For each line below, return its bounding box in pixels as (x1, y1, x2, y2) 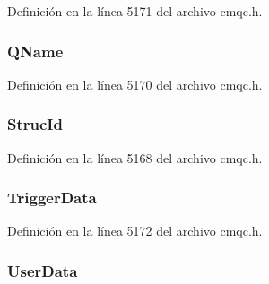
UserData (7, 259, 78, 281)
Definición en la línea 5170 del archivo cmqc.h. (7, 74, 263, 93)
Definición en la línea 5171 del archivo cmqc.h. (7, 2, 263, 20)
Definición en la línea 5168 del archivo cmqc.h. (7, 148, 263, 167)
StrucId (7, 113, 63, 135)
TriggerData (7, 186, 97, 209)
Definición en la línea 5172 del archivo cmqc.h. (7, 221, 263, 240)
